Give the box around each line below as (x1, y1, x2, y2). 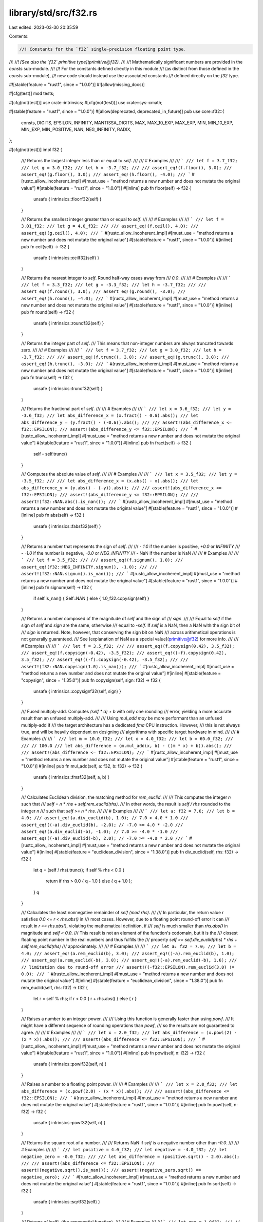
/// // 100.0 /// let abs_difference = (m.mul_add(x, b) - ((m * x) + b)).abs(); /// (21, 743, 232, 748)
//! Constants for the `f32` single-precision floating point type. (19, 46, 187, 52)
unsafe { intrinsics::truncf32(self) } (33, 386, 103, 392)
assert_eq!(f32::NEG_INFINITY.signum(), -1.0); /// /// (21, 564, 158, 569)
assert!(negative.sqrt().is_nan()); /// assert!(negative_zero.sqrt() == (21, 1167, 202, 1173)
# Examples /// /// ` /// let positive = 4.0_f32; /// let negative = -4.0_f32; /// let (21, 1147, 227, 1153)
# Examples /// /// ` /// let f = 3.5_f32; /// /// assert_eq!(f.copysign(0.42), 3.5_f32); (21, 643, 235, 649)
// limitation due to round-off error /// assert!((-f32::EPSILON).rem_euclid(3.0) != (21, 964, 235, 970)
